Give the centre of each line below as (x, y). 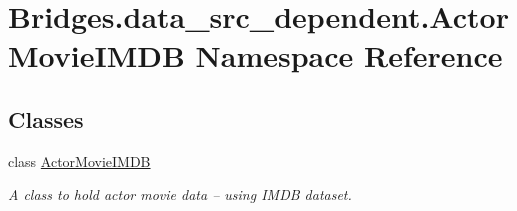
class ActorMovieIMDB (79, 160)
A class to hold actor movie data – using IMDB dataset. (180, 194)
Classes (46, 118)
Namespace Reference (349, 55)
